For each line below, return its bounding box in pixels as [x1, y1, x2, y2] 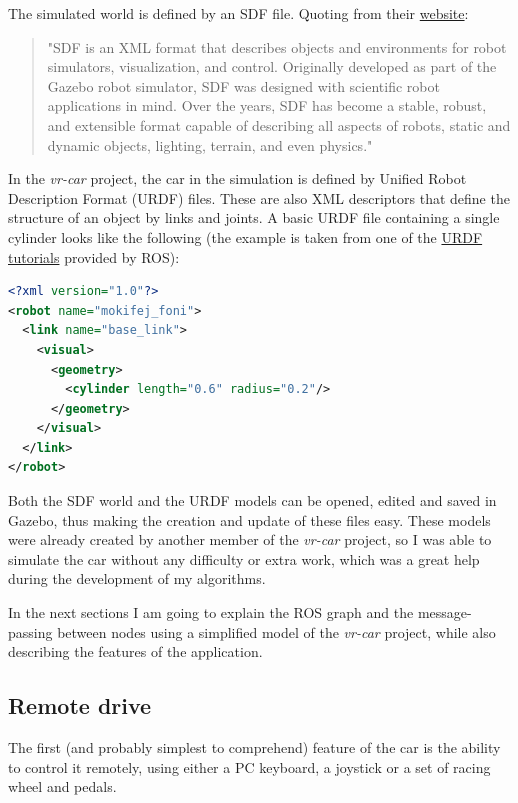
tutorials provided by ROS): [8, 246, 180, 267]
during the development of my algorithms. [8, 568, 266, 589]
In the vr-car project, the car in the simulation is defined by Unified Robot [8, 168, 467, 189]
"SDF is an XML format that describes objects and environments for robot [47, 36, 507, 57]
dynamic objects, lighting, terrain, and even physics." [47, 134, 373, 155]
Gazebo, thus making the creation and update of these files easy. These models [8, 509, 491, 530]
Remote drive [8, 690, 152, 721]
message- [417, 602, 472, 623]
